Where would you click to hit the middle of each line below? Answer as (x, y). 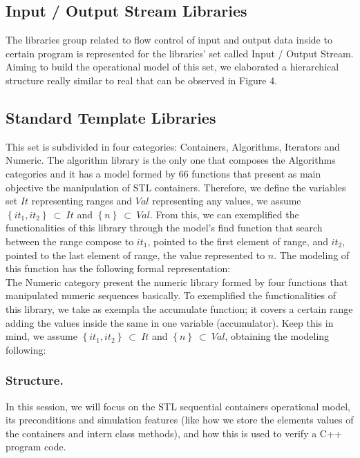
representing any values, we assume (227, 201)
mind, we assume (41, 336)
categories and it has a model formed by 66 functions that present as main (163, 173)
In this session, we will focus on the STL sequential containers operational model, (178, 406)
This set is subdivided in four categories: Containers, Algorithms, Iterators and (173, 146)
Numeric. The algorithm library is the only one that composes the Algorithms (171, 160)
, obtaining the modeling (277, 336)
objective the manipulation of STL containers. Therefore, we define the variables (176, 187)
